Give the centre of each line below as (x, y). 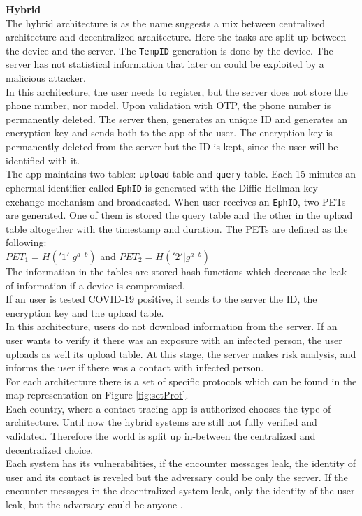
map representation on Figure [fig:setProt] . (97, 395)
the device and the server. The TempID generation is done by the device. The (169, 50)
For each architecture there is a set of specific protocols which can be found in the (181, 381)
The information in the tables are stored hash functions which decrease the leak (176, 271)
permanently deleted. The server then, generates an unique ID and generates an (177, 119)
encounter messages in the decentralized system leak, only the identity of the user (180, 490)
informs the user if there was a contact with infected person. (135, 367)
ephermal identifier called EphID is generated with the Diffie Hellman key (162, 187)
